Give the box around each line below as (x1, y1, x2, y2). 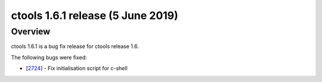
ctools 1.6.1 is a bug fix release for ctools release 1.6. (11, 43, 140, 50)
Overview (11, 26, 51, 37)
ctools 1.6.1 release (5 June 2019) (11, 9, 178, 22)
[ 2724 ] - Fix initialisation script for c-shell (26, 65, 128, 72)
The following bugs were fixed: (11, 53, 88, 61)
